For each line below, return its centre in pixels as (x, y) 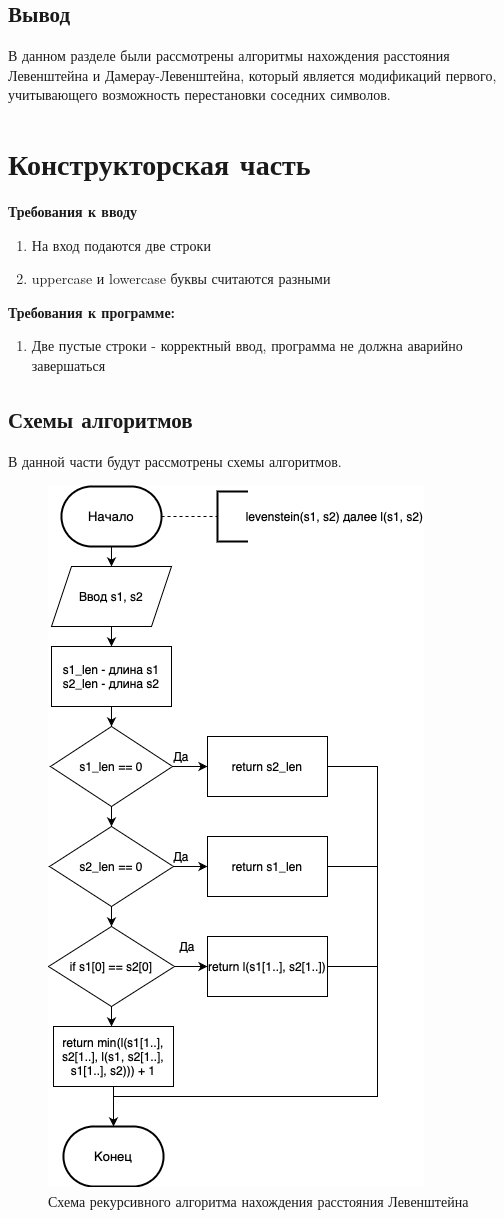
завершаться (68, 365)
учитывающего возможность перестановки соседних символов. (199, 94)
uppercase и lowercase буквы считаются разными (181, 278)
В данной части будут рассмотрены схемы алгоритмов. (175, 460)
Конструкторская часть (159, 163)
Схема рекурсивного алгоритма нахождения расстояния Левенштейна (258, 1201)
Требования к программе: (92, 311)
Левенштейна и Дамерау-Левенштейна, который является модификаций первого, (252, 74)
